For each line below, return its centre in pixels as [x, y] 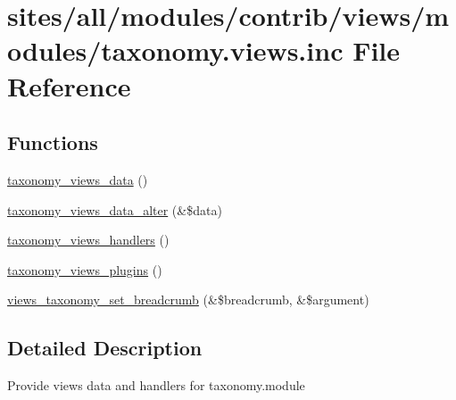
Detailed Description [105, 348]
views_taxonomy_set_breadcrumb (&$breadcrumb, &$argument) [188, 300]
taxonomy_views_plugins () [85, 269]
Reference [69, 85]
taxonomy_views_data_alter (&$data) [115, 209]
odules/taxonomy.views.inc [175, 50]
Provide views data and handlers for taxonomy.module [156, 385]
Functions [53, 142]
